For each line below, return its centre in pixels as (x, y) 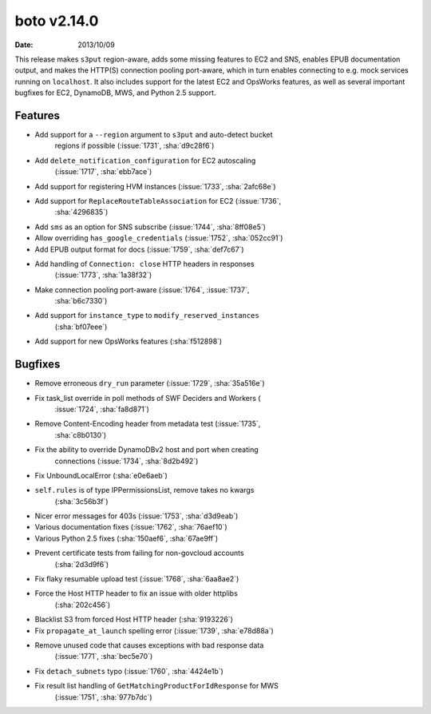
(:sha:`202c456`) (83, 605)
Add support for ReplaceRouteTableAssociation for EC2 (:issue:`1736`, (158, 200)
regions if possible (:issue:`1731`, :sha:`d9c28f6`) (134, 146)
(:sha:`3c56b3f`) (81, 501)
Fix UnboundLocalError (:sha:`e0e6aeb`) (101, 475)
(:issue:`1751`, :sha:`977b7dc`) (103, 697)
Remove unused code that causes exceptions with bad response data (149, 645)
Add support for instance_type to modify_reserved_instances (147, 315)
